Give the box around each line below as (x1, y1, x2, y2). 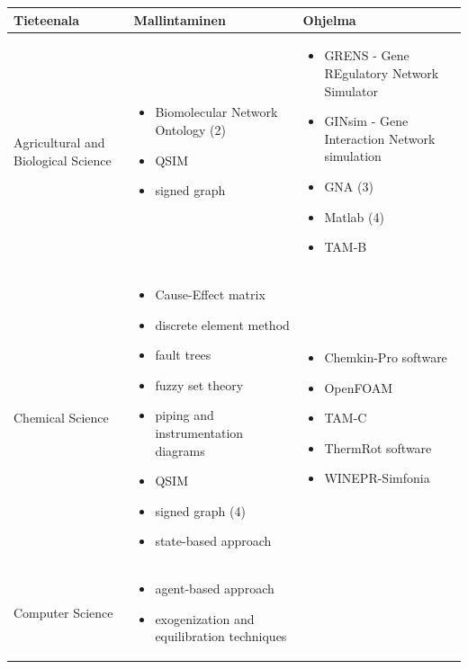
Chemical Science (13, 408, 109, 427)
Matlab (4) (324, 207, 384, 226)
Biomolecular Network (155, 103, 278, 121)
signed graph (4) (155, 501, 246, 520)
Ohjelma (302, 10, 356, 29)
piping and (155, 406, 214, 424)
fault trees (155, 345, 211, 364)
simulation (324, 147, 382, 165)
